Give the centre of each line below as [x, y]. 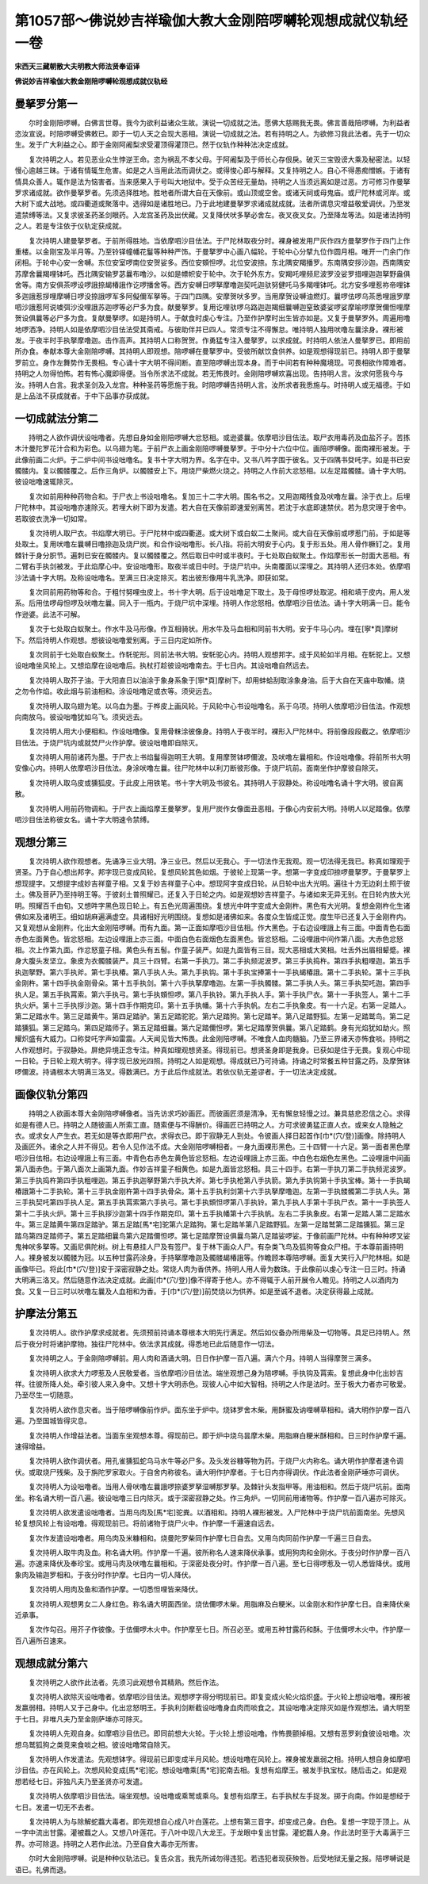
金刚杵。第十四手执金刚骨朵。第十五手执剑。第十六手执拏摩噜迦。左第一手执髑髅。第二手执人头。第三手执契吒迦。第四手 [212, 983]
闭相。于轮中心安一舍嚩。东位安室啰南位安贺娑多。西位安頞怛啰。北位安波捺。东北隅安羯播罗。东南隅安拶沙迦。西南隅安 [212, 262]
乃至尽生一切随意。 [46, 1395]
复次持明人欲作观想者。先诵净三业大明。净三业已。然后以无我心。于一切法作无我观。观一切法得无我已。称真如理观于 [219, 861]
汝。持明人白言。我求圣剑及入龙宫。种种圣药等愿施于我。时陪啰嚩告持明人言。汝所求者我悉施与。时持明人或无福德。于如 [212, 385]
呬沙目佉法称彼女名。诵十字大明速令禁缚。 [84, 820]
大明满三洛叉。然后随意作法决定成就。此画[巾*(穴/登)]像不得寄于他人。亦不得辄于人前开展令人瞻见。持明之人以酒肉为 [207, 1280]
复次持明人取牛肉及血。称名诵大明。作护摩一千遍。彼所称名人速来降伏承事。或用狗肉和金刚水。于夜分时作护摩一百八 [219, 1553]
